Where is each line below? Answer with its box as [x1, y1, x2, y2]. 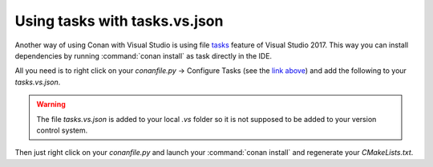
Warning [36, 100, 66, 109]
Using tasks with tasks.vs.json [14, 12, 224, 30]
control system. [36, 125, 88, 135]
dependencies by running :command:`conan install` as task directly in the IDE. [14, 51, 273, 60]
